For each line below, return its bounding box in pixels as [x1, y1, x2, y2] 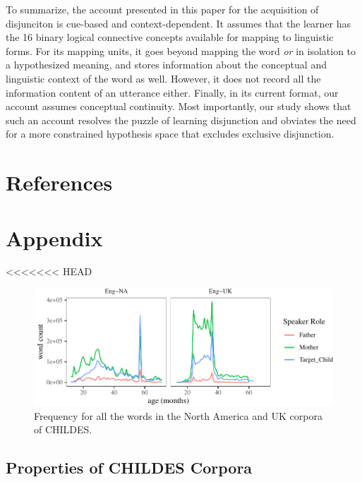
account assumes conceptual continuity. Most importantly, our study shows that [6, 99, 351, 114]
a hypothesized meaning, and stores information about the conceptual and [6, 57, 327, 72]
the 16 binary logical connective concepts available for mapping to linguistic [6, 30, 334, 44]
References [6, 168, 113, 197]
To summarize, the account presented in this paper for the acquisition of [6, 2, 319, 16]
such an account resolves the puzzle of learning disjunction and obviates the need [6, 112, 356, 127]
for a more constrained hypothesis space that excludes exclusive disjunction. [6, 126, 334, 141]
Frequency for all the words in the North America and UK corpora [34, 408, 322, 423]
